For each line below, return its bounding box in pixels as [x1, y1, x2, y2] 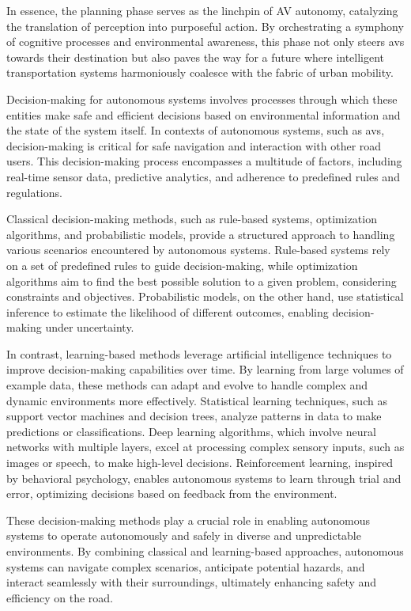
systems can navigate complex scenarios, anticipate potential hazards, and [6, 558, 365, 575]
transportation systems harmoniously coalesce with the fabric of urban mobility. [6, 64, 394, 81]
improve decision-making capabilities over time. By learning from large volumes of [6, 361, 404, 378]
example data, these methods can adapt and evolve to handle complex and [6, 377, 368, 393]
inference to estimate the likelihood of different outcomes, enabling [6, 303, 329, 320]
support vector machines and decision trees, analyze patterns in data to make [6, 408, 382, 424]
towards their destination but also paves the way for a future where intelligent [6, 48, 385, 65]
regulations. [6, 184, 62, 200]
